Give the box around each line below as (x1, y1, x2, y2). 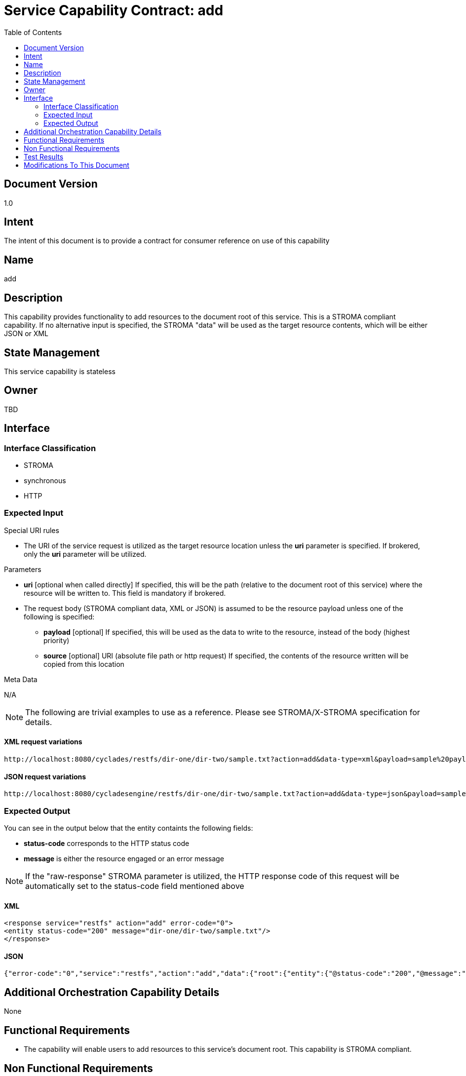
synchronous (24, 476, 66, 485)
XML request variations (4, 737, 82, 746)
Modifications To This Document (24, 160, 129, 169)
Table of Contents (4, 28, 62, 37)
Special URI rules (4, 526, 59, 535)
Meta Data (4, 675, 38, 684)
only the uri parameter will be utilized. (24, 549, 147, 558)
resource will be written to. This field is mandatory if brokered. (24, 588, 226, 597)
